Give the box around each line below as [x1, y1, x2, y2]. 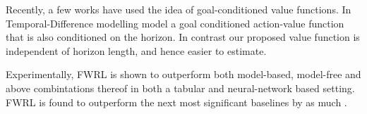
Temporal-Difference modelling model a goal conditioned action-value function [6, 15, 344, 30]
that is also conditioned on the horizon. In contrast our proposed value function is [6, 30, 360, 44]
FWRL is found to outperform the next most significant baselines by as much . [6, 94, 347, 109]
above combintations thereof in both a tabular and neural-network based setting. [6, 80, 355, 95]
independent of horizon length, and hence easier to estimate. [6, 43, 267, 58]
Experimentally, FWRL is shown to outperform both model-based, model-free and [6, 67, 361, 82]
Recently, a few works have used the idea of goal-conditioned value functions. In [6, 2, 351, 16]
